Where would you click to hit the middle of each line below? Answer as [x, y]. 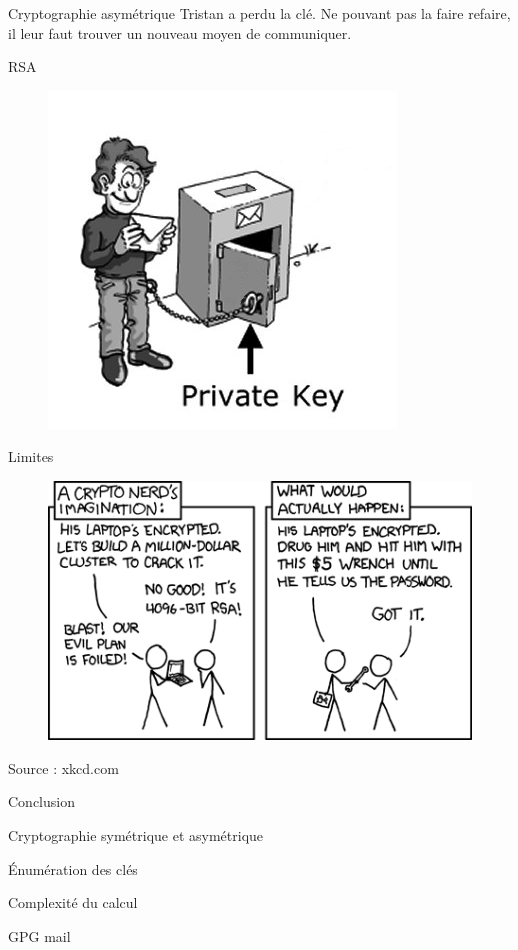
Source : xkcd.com [63, 767]
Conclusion [41, 801]
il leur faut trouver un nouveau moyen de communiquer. [180, 32]
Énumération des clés [73, 868]
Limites [31, 456]
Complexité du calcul [73, 902]
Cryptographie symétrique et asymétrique [136, 835]
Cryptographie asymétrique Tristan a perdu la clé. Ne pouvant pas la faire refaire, [259, 13]
